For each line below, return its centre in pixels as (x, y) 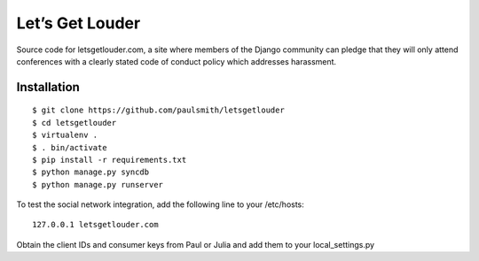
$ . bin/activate (70, 147)
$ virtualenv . (65, 135)
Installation (48, 87)
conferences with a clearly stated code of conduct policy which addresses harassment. (177, 61)
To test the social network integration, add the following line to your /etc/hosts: (161, 204)
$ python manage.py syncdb (91, 172)
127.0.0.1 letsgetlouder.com (95, 225)
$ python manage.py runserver (98, 184)
